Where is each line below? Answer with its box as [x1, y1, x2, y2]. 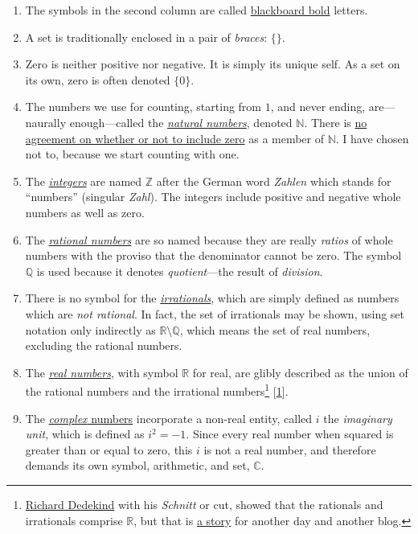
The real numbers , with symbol [25, 364, 178, 380]
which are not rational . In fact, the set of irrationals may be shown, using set [25, 305, 405, 322]
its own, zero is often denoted [25, 71, 170, 88]
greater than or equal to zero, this [25, 441, 193, 458]
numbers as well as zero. [25, 203, 145, 220]
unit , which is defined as [25, 425, 145, 442]
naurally [25, 113, 67, 130]
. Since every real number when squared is [186, 425, 394, 442]
